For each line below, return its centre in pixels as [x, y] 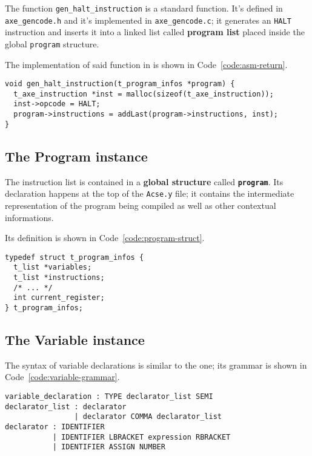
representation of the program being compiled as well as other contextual [141, 205]
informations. [29, 217]
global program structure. [52, 43]
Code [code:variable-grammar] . [62, 377]
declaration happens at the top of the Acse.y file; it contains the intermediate [150, 193]
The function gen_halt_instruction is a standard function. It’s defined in [144, 8]
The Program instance [76, 156]
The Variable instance [75, 340]
